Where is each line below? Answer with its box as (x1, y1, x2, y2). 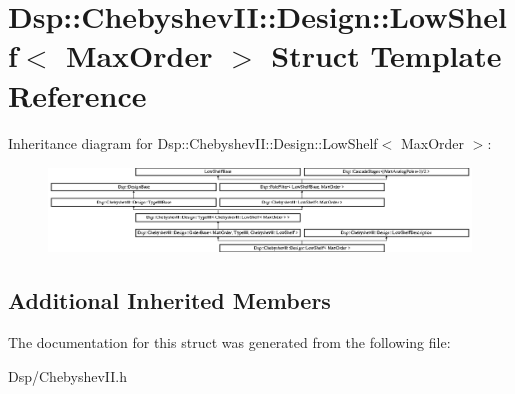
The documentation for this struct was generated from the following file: (8, 332, 451, 353)
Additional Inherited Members (8, 285, 331, 316)
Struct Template (271, 35, 502, 76)
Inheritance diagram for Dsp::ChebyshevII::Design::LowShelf (8, 132, 378, 153)
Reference (8, 74, 147, 115)
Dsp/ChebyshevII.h (8, 365, 127, 386)
